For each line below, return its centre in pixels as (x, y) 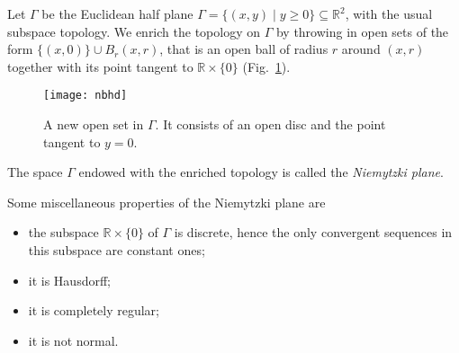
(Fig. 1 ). (266, 66)
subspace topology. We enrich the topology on (134, 31)
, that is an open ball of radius (244, 49)
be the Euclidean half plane (117, 13)
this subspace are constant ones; (117, 250)
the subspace (63, 232)
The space (35, 172)
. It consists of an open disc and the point (270, 124)
